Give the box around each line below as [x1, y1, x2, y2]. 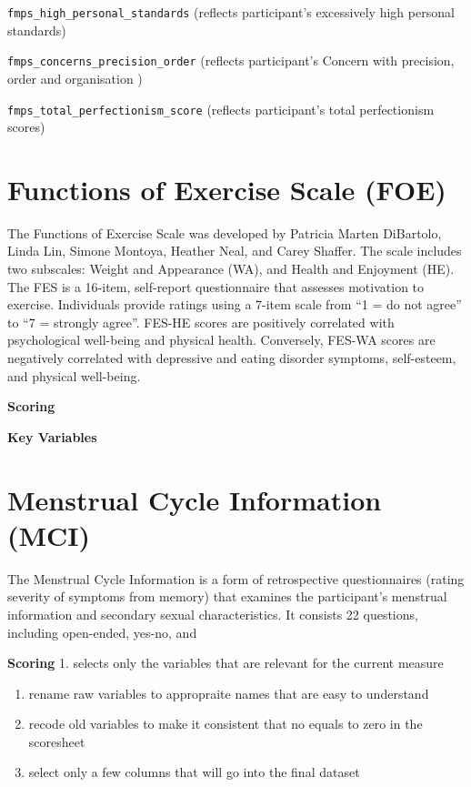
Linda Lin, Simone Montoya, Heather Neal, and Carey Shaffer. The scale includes [7, 241, 462, 260]
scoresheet [28, 732, 85, 751]
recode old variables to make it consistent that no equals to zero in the [28, 714, 423, 733]
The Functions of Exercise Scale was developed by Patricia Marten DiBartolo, [7, 223, 442, 242]
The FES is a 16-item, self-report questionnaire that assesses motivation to [7, 277, 425, 296]
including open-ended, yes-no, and [7, 622, 197, 641]
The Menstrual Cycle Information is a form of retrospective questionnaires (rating [7, 569, 465, 588]
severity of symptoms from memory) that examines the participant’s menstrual [7, 587, 447, 606]
